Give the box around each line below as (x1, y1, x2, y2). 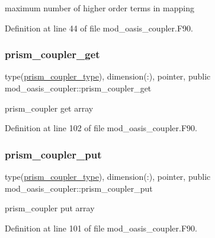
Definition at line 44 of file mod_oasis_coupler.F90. (5, 21, 193, 34)
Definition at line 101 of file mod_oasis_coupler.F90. (5, 221, 197, 234)
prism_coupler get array (5, 101, 94, 114)
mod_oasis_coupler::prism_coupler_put (5, 182, 153, 194)
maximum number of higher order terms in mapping (5, 2, 194, 14)
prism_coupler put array (5, 202, 95, 214)
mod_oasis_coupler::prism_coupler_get (5, 82, 152, 94)
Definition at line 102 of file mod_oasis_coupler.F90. (5, 122, 197, 134)
